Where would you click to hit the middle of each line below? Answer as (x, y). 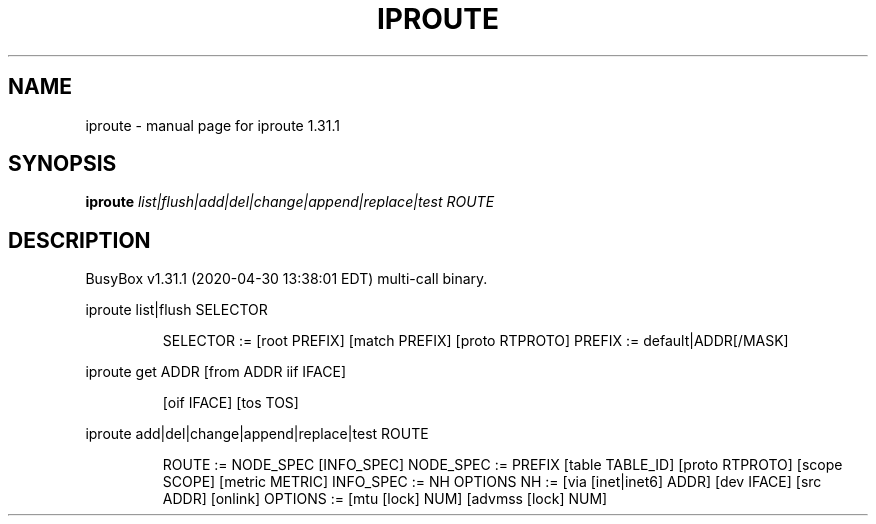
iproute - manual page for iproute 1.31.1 (212, 125)
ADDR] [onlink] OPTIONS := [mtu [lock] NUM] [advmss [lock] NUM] (385, 499)
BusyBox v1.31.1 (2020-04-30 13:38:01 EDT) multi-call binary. (286, 279)
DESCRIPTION (79, 240)
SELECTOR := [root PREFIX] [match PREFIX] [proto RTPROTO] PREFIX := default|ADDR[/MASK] (475, 341)
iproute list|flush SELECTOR (176, 310)
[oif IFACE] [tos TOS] (230, 403)
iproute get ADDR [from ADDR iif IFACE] (216, 372)
